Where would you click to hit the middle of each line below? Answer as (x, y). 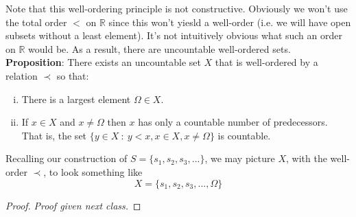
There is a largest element (76, 99)
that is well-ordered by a (266, 62)
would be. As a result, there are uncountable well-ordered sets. (159, 48)
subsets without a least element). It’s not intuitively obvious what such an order (174, 35)
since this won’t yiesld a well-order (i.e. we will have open (230, 22)
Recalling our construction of (67, 158)
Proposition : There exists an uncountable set (103, 62)
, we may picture (240, 158)
